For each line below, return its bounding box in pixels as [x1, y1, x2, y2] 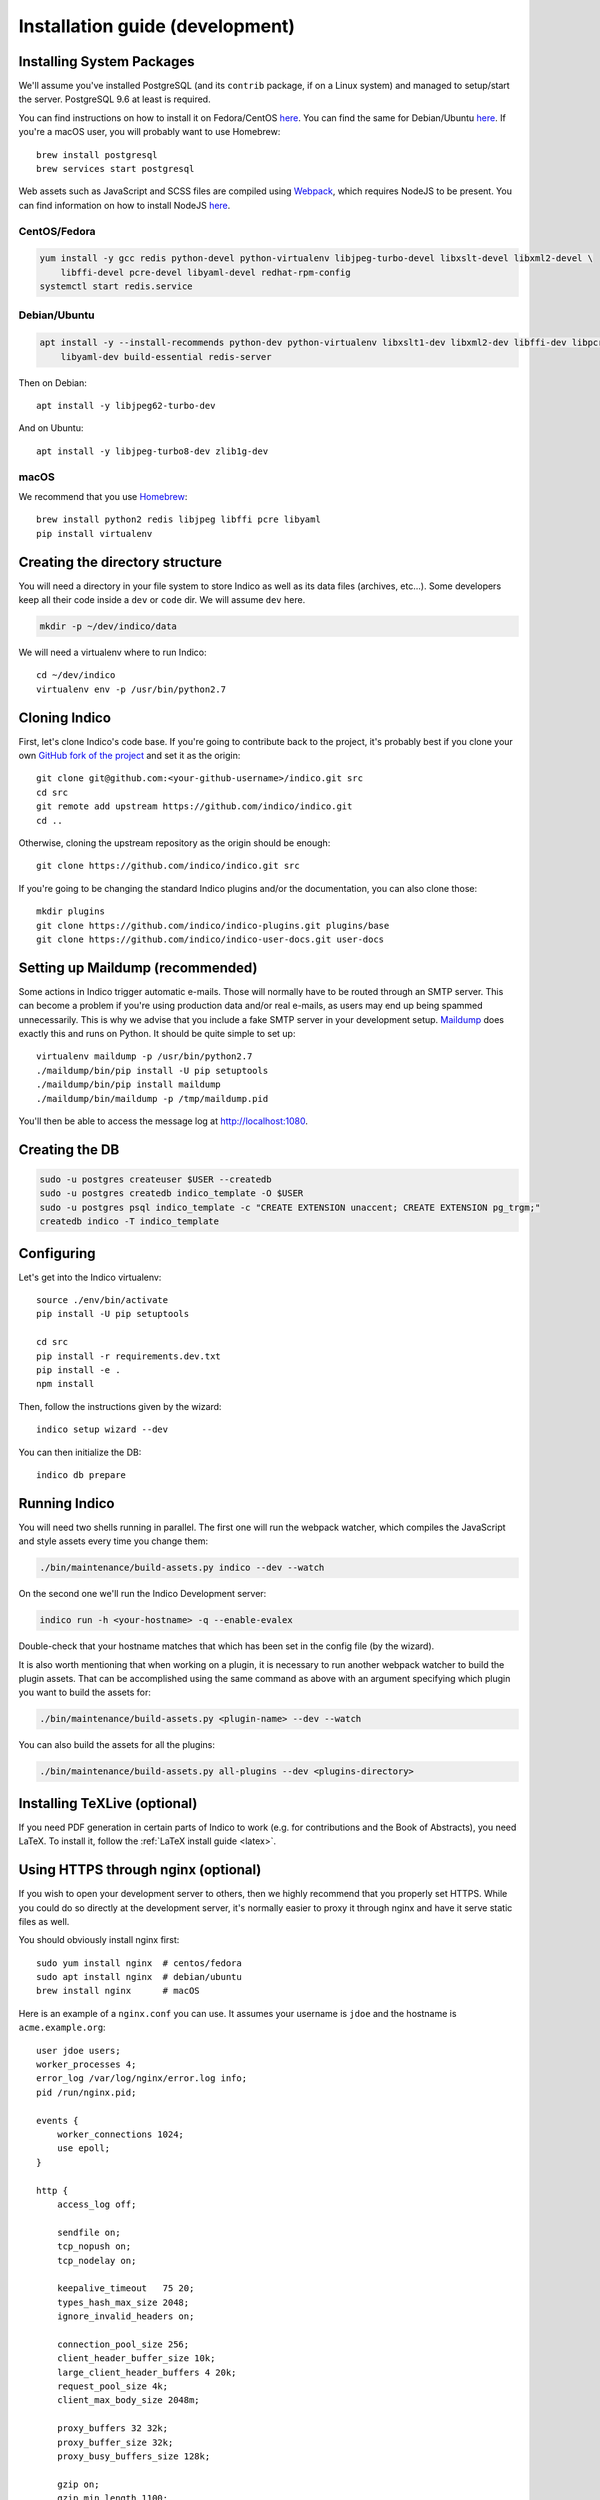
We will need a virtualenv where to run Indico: [18, 646, 207, 658]
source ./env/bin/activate [36, 1295, 169, 1306]
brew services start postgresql [36, 163, 195, 175]
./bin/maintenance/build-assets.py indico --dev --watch [39, 1562, 325, 1574]
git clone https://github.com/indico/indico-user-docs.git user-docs [36, 933, 385, 945]
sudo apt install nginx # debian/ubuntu [36, 1971, 242, 1983]
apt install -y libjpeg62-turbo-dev [36, 400, 216, 412]
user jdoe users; [36, 2045, 121, 2056]
